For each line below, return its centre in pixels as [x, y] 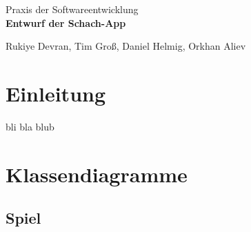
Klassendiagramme [97, 174]
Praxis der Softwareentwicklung [72, 9]
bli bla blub [30, 126]
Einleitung [56, 93]
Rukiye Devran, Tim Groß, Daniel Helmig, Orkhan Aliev [126, 46]
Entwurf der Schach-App [66, 22]
